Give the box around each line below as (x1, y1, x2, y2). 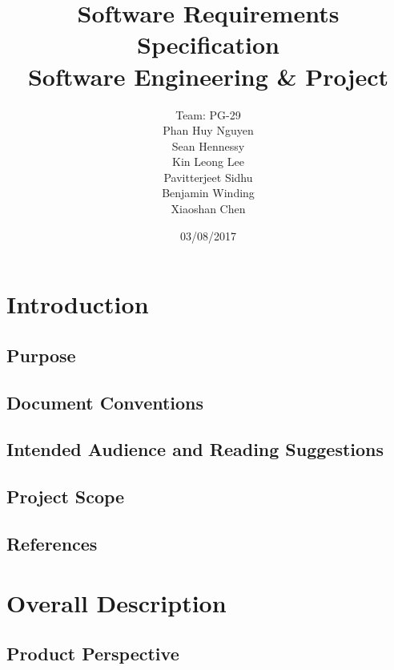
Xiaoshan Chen (171, 200, 246, 217)
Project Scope (6, 484, 125, 509)
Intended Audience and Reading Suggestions (6, 437, 384, 462)
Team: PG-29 (175, 106, 241, 123)
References (6, 531, 98, 555)
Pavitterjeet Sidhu (163, 168, 253, 185)
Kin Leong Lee (172, 153, 244, 170)
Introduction (6, 288, 149, 321)
